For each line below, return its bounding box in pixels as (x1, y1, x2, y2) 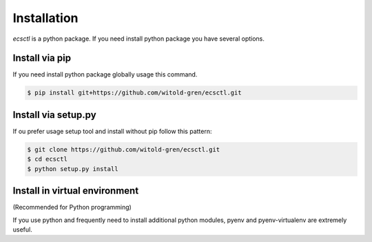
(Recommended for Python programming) (12, 203, 132, 212)
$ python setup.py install (27, 165, 118, 172)
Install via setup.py (12, 109, 96, 121)
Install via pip (12, 52, 72, 64)
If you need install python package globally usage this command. (12, 70, 198, 79)
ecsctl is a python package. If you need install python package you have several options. (12, 34, 265, 43)
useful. (12, 225, 32, 234)
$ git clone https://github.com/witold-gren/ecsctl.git (27, 145, 220, 153)
